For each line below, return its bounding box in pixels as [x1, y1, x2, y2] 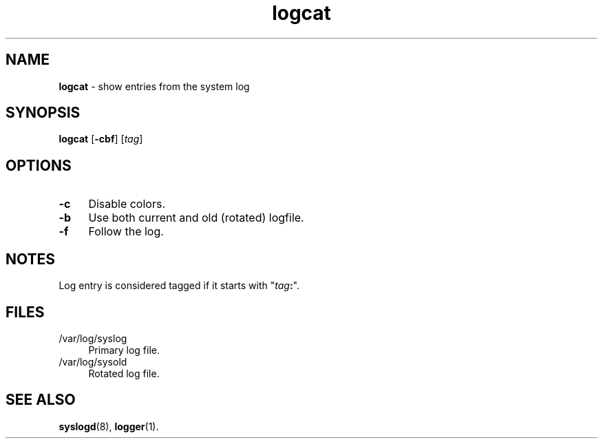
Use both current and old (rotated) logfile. [88, 211, 304, 225]
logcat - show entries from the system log [59, 80, 250, 92]
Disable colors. [88, 197, 166, 211]
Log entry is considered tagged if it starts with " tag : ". [59, 279, 299, 292]
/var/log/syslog [59, 332, 127, 344]
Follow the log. [88, 224, 164, 239]
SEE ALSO [6, 391, 76, 409]
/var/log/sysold [59, 355, 127, 368]
